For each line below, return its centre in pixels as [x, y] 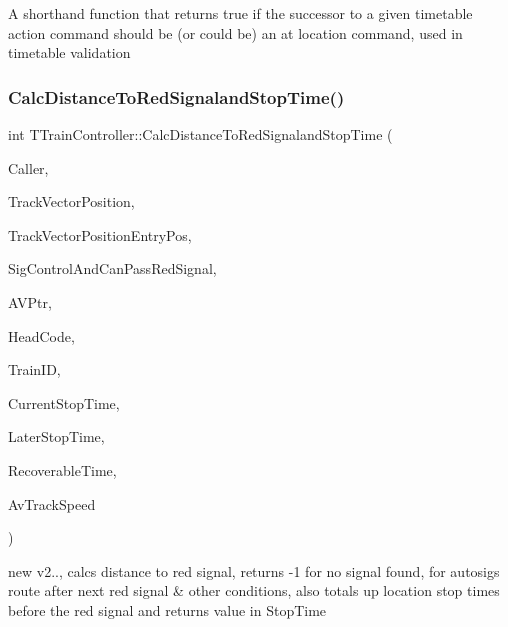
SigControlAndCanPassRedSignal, [112, 268]
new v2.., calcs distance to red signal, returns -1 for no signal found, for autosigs [254, 570]
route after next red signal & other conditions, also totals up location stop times [254, 590]
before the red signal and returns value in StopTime [167, 609]
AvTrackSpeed [52, 503]
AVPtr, [30, 301]
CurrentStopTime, [64, 402]
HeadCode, [41, 335]
